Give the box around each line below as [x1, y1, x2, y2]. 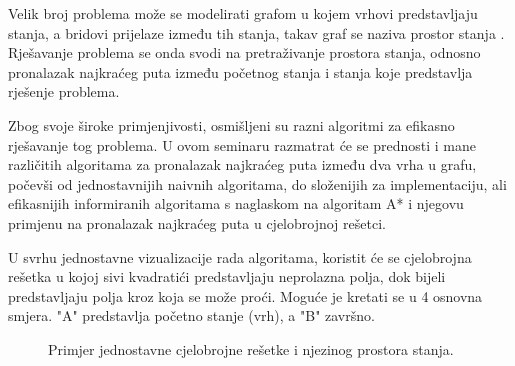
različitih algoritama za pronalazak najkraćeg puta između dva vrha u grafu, [8, 154, 477, 175]
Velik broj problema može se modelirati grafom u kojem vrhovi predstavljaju [8, 3, 478, 23]
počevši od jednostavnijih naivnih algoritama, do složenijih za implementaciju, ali [8, 173, 507, 194]
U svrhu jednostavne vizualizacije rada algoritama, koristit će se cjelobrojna [8, 246, 472, 267]
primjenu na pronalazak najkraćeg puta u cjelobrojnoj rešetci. [8, 212, 386, 233]
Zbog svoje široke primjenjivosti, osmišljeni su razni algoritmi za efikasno [8, 114, 455, 135]
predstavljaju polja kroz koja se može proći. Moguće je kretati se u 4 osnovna [8, 285, 483, 306]
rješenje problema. [8, 81, 120, 102]
